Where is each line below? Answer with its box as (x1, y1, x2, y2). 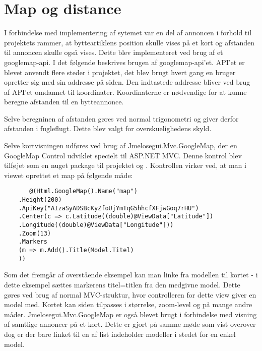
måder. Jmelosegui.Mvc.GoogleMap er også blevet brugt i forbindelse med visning (4, 309, 257, 319)
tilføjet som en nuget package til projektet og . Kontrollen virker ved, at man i (4, 160, 246, 170)
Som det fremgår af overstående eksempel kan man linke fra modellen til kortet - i (4, 269, 258, 280)
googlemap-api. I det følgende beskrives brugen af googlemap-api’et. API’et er (4, 56, 245, 67)
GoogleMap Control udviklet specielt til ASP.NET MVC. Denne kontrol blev (4, 150, 242, 160)
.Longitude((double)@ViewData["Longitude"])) (18, 221, 174, 229)
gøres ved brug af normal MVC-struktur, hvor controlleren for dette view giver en (4, 289, 256, 300)
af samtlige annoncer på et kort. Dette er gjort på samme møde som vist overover (4, 319, 256, 329)
